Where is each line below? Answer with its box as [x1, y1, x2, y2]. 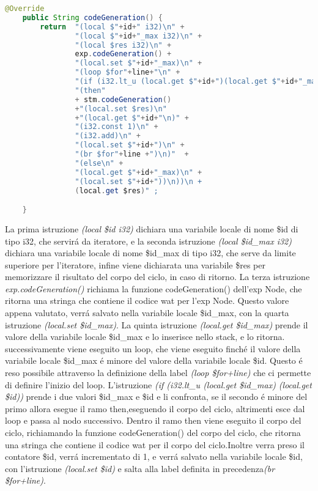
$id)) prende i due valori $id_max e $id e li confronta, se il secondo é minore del [5, 390, 308, 403]
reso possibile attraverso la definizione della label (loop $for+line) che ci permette [5, 366, 311, 379]
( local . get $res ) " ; [75, 186, 158, 195]
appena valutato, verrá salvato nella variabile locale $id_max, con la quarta [5, 306, 289, 319]
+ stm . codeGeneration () [75, 95, 172, 104]
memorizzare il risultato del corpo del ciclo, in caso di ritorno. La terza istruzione [5, 270, 310, 283]
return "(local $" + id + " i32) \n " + [40, 22, 185, 31]
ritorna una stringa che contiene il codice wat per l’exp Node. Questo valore [5, 294, 289, 307]
